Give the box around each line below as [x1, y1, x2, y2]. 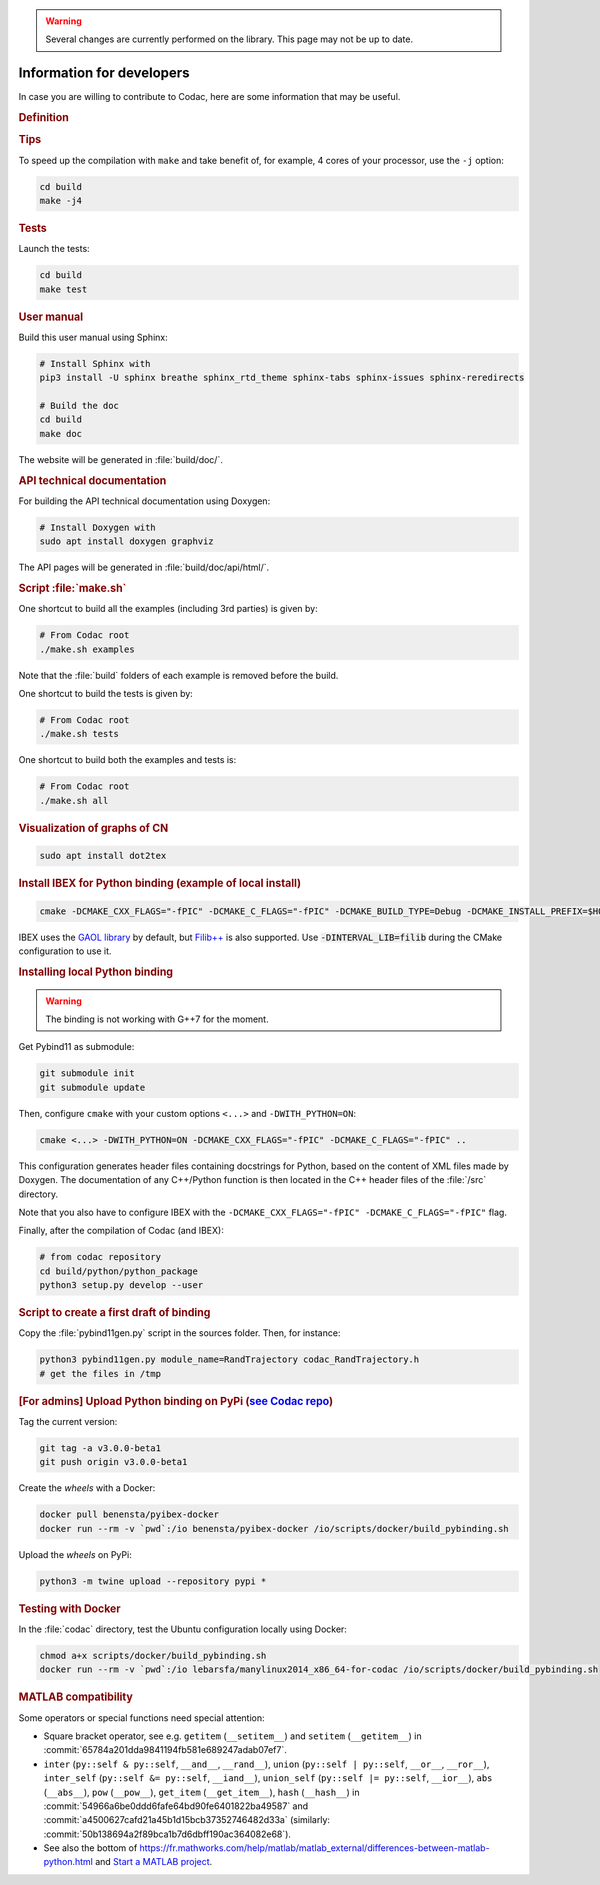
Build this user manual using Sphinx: [18, 331, 169, 343]
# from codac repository [39, 1251, 162, 1263]
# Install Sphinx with [39, 358, 151, 369]
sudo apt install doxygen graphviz [39, 536, 214, 547]
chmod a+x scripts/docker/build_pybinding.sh [39, 1650, 267, 1661]
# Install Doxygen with [39, 521, 157, 533]
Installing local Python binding [18, 965, 174, 979]
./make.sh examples [39, 643, 135, 655]
